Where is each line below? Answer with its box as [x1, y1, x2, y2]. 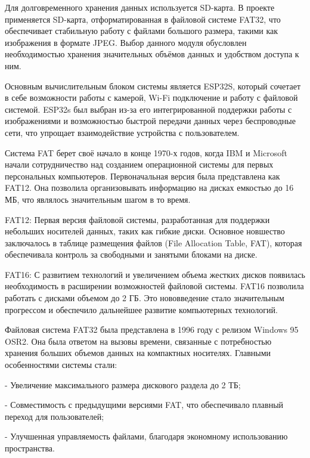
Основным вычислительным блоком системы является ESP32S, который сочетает [5, 79, 301, 92]
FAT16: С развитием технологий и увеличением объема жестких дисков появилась [5, 268, 305, 280]
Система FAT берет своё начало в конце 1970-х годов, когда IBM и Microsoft [5, 146, 287, 159]
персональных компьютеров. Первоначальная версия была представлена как [5, 169, 280, 182]
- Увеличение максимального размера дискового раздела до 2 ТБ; [5, 378, 241, 391]
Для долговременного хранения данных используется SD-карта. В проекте [5, 1, 275, 13]
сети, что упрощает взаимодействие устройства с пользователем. [5, 126, 240, 138]
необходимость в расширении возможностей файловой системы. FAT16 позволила [5, 280, 304, 292]
